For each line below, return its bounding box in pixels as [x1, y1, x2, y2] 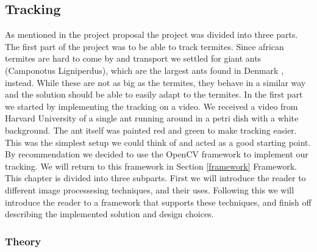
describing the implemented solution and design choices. [5, 207, 214, 220]
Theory [5, 233, 41, 248]
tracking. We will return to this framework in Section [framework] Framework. [5, 159, 297, 172]
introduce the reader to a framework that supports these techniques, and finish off [5, 195, 312, 208]
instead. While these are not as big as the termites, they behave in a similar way [5, 76, 306, 88]
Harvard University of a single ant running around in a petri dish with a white [5, 112, 299, 124]
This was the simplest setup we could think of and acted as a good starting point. [5, 135, 311, 148]
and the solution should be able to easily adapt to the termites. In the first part [5, 88, 303, 101]
